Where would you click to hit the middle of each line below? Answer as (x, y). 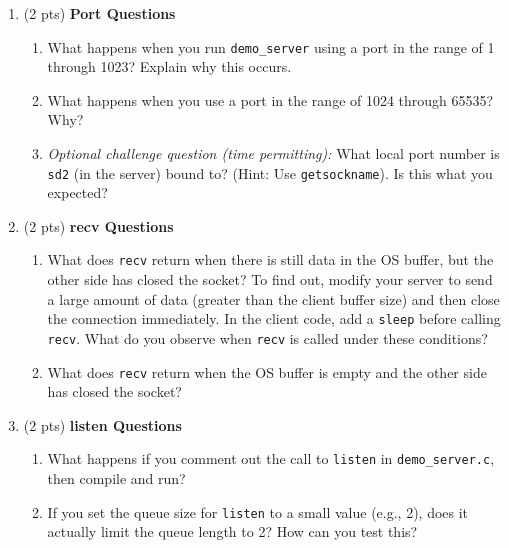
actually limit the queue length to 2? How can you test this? (232, 531)
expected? (77, 192)
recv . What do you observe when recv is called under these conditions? (267, 337)
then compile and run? (116, 478)
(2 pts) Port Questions (99, 13)
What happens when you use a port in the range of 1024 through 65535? (270, 99)
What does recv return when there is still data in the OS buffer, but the (270, 259)
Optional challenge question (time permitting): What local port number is (273, 153)
